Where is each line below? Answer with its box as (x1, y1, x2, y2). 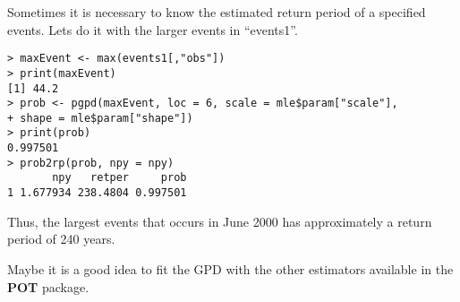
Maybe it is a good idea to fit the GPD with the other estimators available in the (7, 259, 454, 278)
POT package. (7, 277, 89, 296)
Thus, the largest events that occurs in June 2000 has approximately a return (7, 211, 432, 230)
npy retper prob (52, 171, 187, 185)
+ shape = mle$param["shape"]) (7, 111, 193, 125)
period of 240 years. (7, 229, 115, 248)
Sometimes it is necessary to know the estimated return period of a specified (7, 3, 426, 21)
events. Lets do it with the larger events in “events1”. (7, 20, 298, 39)
